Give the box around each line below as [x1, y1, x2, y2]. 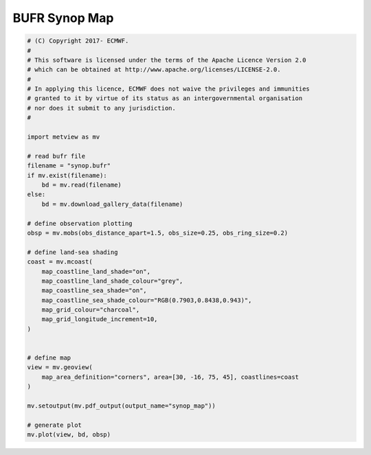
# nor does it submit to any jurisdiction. [27, 104, 177, 112]
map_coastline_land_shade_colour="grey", [41, 277, 183, 285]
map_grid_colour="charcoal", [41, 306, 140, 314]
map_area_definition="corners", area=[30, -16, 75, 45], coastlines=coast [41, 373, 299, 381]
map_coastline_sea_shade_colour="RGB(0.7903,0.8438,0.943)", [41, 296, 252, 304]
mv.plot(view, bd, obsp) [27, 431, 111, 439]
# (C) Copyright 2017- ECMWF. [27, 37, 129, 45]
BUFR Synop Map [12, 10, 114, 25]
